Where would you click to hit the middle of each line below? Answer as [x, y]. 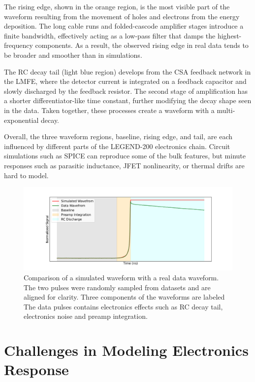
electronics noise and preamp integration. [86, 316]
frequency [18, 45]
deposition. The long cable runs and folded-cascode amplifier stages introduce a [124, 26]
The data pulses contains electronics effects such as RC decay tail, [123, 306]
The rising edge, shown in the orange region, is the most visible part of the [117, 6]
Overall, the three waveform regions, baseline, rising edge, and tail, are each [118, 136]
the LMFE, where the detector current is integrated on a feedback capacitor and [125, 81]
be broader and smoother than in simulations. [73, 55]
